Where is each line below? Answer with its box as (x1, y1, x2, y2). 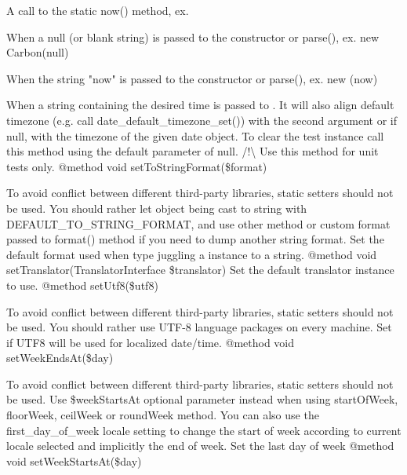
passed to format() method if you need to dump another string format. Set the (6, 231, 384, 247)
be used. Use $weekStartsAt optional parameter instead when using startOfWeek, (6, 391, 398, 407)
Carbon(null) (6, 44, 69, 60)
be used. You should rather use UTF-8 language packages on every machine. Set (6, 319, 392, 335)
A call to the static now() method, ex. (6, 2, 189, 18)
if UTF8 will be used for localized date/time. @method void (6, 334, 295, 350)
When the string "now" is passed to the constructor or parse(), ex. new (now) (6, 70, 378, 86)
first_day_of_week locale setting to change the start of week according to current (6, 422, 402, 438)
